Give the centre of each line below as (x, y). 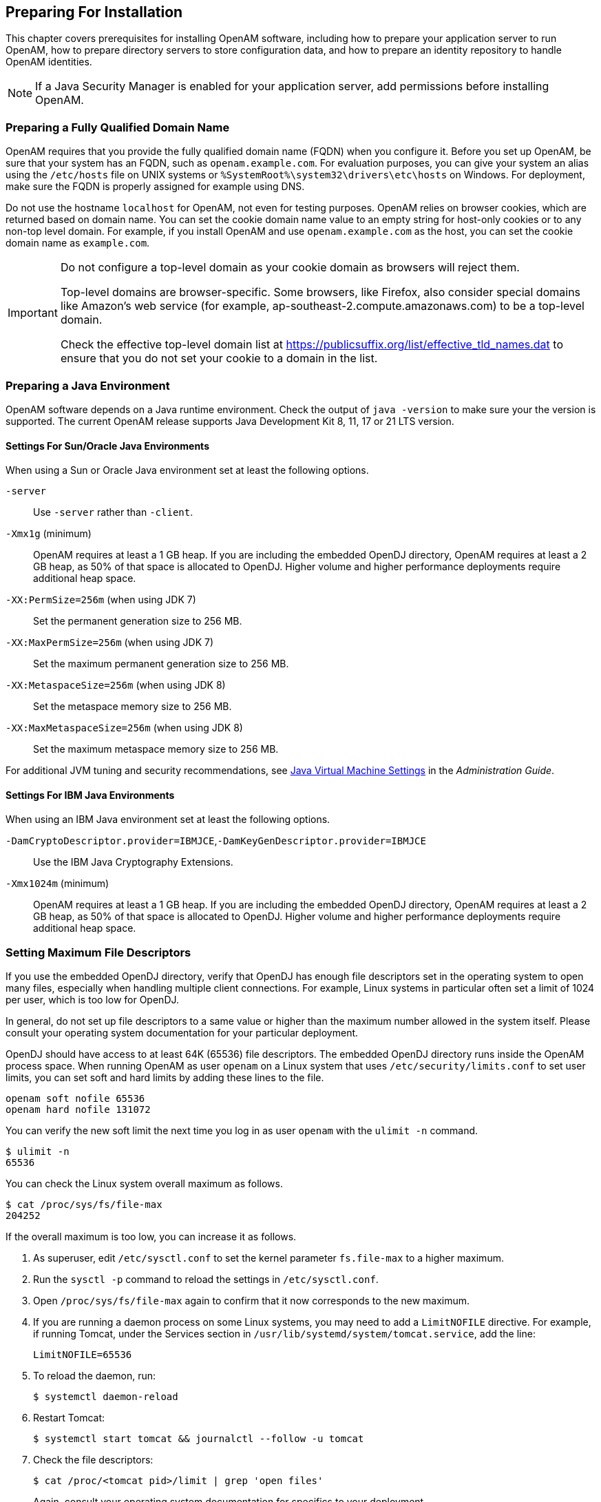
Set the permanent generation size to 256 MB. (138, 621)
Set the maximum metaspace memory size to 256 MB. (156, 749)
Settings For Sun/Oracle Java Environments (107, 446)
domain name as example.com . (78, 243)
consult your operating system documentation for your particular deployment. (182, 1033)
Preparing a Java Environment (88, 385)
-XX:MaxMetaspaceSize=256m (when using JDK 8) (124, 728)
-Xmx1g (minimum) (49, 534)
